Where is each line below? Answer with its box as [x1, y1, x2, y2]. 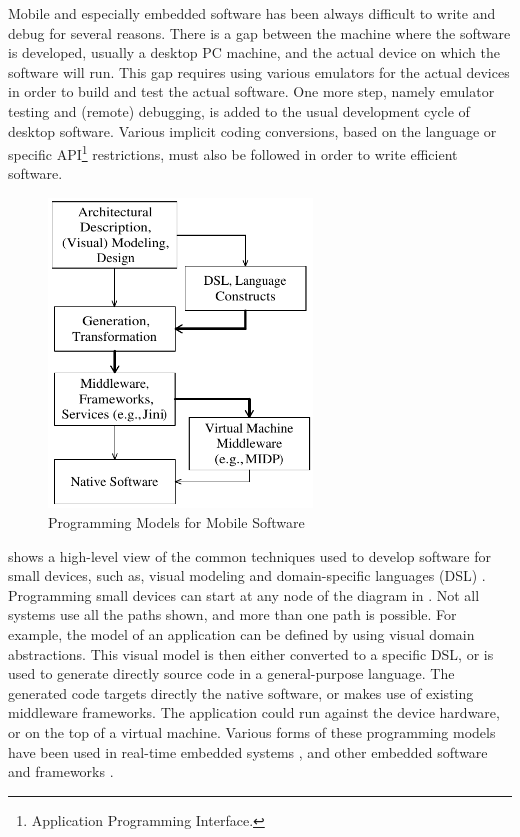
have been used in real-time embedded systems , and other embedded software [8, 741, 488, 762]
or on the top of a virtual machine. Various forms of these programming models [8, 721, 496, 742]
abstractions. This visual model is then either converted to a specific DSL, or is [8, 643, 494, 664]
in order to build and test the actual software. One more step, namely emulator [8, 81, 495, 102]
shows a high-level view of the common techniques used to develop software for [8, 545, 492, 566]
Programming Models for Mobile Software [48, 512, 305, 533]
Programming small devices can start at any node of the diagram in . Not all [8, 584, 480, 605]
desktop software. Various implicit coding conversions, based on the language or [8, 120, 497, 141]
